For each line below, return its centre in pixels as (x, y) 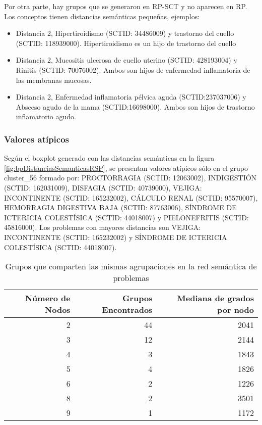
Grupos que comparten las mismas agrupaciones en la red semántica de (131, 266)
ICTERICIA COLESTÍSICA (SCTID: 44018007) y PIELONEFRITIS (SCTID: (126, 217)
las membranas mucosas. (54, 80)
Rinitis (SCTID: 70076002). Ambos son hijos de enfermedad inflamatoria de (133, 69)
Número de (48, 298)
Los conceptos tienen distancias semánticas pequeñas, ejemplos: (102, 16)
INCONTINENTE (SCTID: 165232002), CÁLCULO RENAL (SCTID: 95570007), (131, 197)
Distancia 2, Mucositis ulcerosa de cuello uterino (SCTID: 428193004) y (126, 60)
